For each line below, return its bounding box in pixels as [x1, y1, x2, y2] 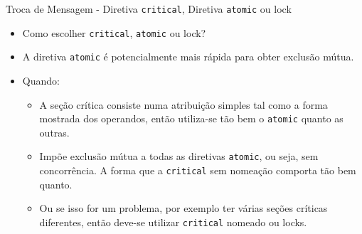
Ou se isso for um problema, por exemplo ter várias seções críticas [39, 201, 328, 216]
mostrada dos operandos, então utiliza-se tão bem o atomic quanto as [39, 111, 344, 126]
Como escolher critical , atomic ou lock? [22, 25, 206, 40]
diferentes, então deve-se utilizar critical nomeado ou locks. [39, 214, 307, 229]
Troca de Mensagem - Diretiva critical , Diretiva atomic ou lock [6, 1, 292, 16]
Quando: [22, 73, 60, 87]
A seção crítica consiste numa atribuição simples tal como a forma [39, 97, 328, 112]
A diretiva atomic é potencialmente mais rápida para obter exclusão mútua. [22, 49, 354, 64]
